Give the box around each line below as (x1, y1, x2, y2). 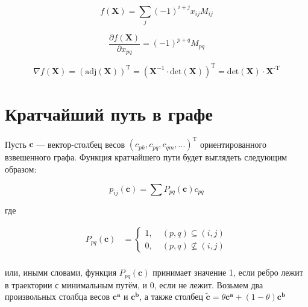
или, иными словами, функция (5, 266, 117, 279)
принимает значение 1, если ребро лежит (152, 266, 303, 279)
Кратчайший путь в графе (5, 101, 213, 126)
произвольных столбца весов (5, 290, 110, 303)
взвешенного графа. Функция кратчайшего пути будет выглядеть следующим (5, 151, 288, 163)
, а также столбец (139, 290, 203, 303)
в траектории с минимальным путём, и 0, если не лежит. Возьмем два (5, 278, 263, 291)
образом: (5, 163, 37, 176)
